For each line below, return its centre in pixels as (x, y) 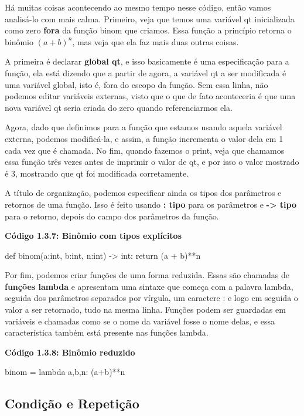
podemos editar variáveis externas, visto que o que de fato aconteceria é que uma (150, 96)
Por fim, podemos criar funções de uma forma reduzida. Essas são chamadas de (147, 275)
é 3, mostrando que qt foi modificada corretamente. (97, 173)
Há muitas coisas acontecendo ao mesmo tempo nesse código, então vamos (138, 7)
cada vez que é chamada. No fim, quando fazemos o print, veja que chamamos (145, 150)
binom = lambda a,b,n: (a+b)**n (65, 372)
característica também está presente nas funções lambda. (107, 332)
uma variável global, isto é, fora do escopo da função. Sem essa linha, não (136, 84)
